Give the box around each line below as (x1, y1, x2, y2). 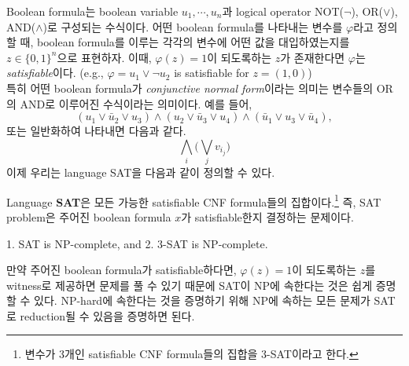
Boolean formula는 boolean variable (6, 3, 179, 19)
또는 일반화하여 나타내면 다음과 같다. (6, 123, 186, 139)
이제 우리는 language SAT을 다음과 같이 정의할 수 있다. (6, 164, 275, 181)
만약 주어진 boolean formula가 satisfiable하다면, (6, 262, 237, 278)
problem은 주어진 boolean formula (6, 208, 171, 225)
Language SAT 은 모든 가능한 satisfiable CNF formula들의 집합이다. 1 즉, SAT (6, 191, 381, 210)
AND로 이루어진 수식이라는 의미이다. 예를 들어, (20, 95, 252, 112)
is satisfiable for (174, 64, 249, 81)
